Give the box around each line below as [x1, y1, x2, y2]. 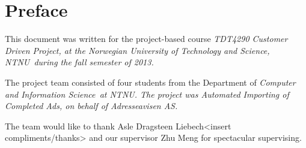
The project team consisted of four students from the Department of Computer [5, 75, 296, 88]
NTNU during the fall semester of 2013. [5, 56, 154, 68]
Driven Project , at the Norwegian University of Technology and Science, [5, 44, 270, 56]
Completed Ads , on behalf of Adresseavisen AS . [5, 99, 178, 112]
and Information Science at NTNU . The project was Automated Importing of [5, 87, 289, 100]
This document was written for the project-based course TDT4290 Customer [5, 32, 288, 45]
